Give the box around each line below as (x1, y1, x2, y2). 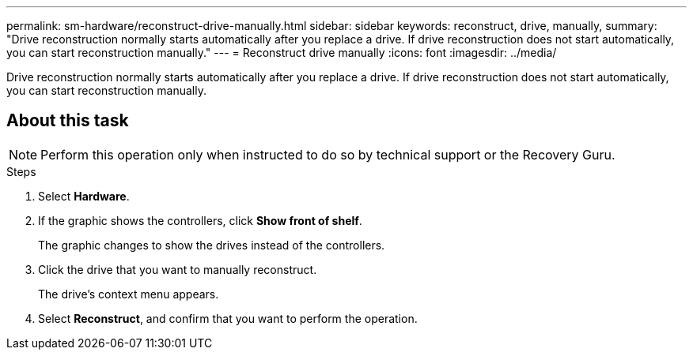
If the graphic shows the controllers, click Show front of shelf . (38, 213, 362, 227)
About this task (6, 111, 129, 131)
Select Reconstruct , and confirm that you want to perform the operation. (38, 311, 418, 325)
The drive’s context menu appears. (38, 287, 219, 301)
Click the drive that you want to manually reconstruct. (38, 262, 317, 276)
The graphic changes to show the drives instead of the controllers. (38, 238, 385, 252)
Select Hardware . (38, 189, 130, 203)
